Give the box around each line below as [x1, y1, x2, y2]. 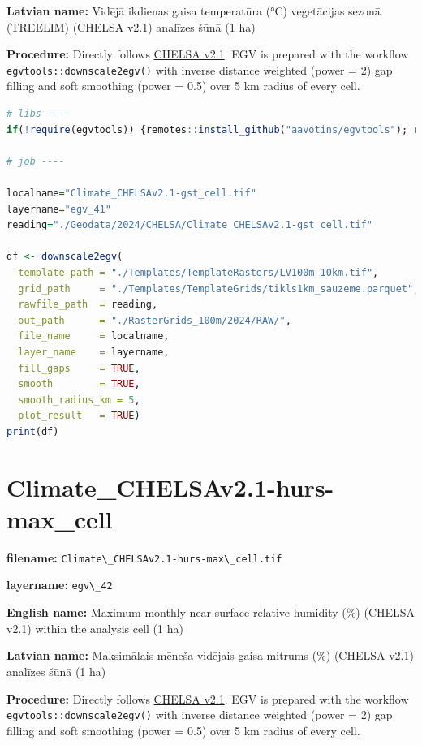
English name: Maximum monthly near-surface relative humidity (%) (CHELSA [6, 604, 416, 621]
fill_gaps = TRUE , [18, 362, 140, 374]
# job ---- [6, 155, 65, 167]
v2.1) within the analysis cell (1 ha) [6, 619, 183, 636]
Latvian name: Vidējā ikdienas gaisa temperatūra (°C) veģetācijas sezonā [6, 2, 381, 19]
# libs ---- [6, 108, 71, 120]
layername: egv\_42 [6, 576, 113, 593]
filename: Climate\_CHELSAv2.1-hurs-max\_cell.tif [6, 549, 282, 566]
